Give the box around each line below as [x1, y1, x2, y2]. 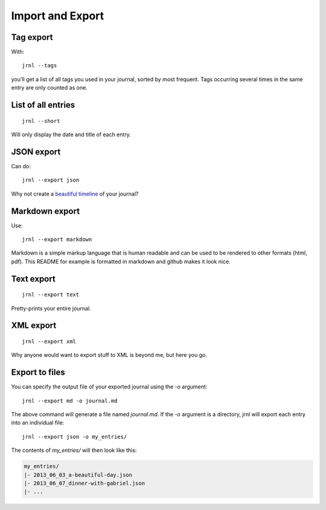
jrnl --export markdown [22, 236, 92, 243]
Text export [11, 273, 56, 284]
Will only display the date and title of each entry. [11, 131, 131, 139]
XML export [11, 321, 57, 331]
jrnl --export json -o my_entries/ [22, 433, 127, 440]
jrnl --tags [22, 62, 57, 69]
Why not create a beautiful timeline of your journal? [11, 190, 139, 197]
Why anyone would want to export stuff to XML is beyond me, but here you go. [11, 351, 208, 359]
